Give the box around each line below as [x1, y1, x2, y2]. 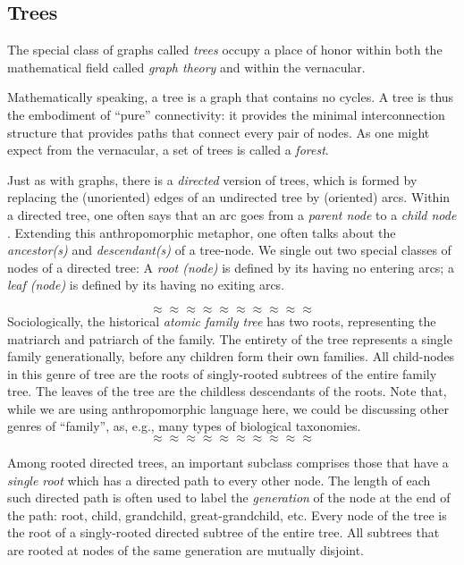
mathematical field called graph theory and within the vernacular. [7, 57, 366, 76]
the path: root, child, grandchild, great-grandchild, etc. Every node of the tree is [7, 505, 447, 524]
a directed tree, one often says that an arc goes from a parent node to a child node [7, 205, 457, 223]
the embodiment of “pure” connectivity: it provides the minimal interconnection [7, 105, 445, 123]
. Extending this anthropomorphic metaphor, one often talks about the [7, 223, 396, 241]
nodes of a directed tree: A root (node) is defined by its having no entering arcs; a [7, 257, 454, 276]
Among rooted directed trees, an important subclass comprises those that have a [7, 453, 449, 472]
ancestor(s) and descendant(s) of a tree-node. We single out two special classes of [7, 240, 451, 259]
